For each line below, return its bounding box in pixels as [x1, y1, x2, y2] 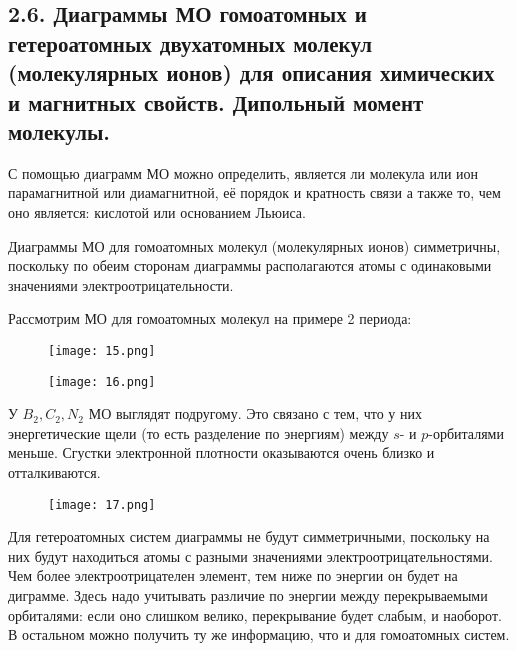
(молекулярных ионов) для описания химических [8, 57, 495, 88]
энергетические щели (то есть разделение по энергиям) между [8, 422, 389, 443]
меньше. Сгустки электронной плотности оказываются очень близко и [8, 442, 435, 463]
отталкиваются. [8, 462, 101, 483]
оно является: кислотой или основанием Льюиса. [8, 201, 306, 222]
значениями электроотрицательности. [8, 274, 234, 295]
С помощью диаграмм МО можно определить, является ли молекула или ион [8, 162, 479, 183]
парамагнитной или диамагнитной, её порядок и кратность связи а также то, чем [8, 182, 501, 203]
